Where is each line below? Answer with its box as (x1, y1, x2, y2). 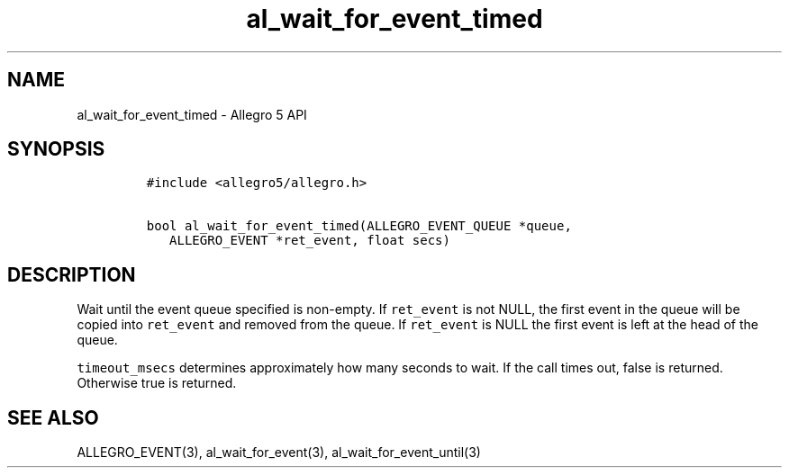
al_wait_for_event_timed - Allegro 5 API (77, 106, 307, 122)
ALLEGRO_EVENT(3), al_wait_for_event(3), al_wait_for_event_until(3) (77, 444, 481, 461)
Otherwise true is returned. (77, 375, 237, 391)
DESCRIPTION (7, 263, 136, 286)
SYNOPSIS (7, 138, 105, 161)
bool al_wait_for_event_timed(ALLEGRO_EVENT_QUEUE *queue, (146, 219, 572, 234)
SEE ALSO (7, 406, 99, 429)
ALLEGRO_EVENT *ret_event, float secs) (169, 233, 450, 248)
